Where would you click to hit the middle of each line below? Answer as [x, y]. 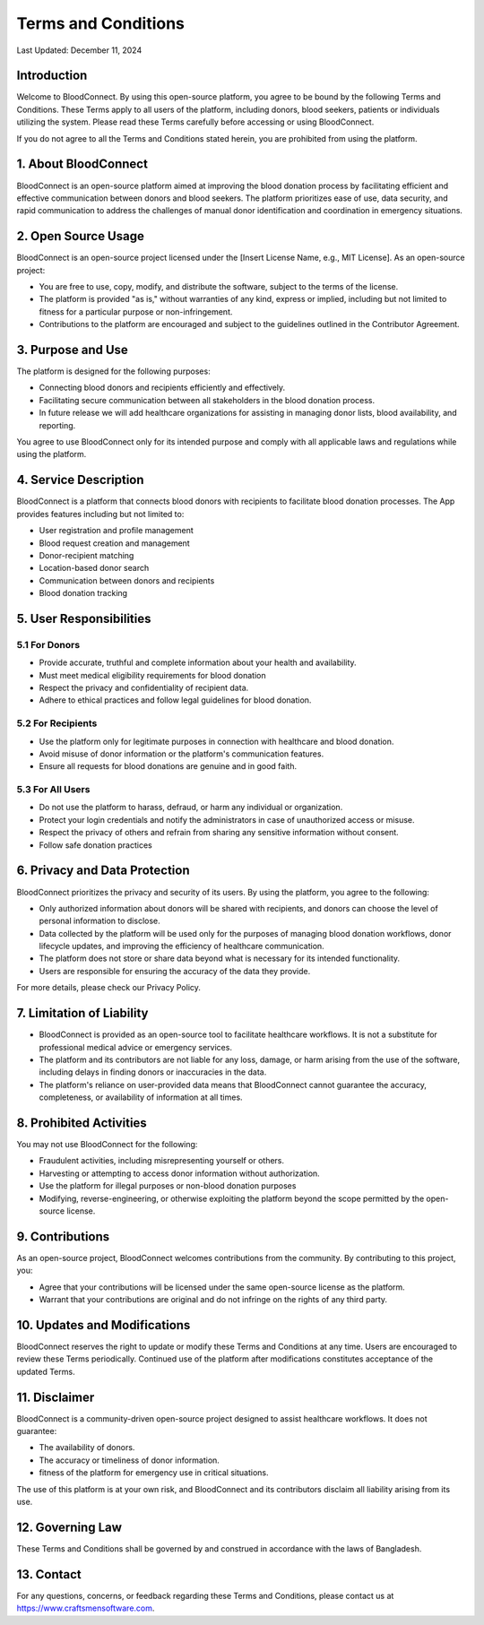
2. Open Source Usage [81, 236]
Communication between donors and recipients [127, 580]
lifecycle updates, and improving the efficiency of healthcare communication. [181, 946]
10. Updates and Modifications [104, 1325]
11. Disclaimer [56, 1397]
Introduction [52, 76]
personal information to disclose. [99, 921]
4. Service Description [80, 480]
